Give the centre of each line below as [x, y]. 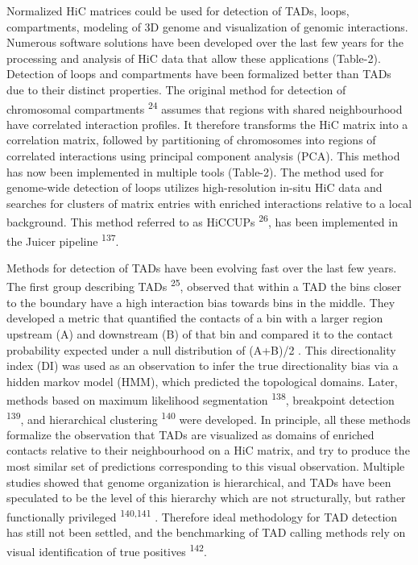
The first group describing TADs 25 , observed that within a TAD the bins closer [204, 285]
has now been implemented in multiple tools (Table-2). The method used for [195, 171]
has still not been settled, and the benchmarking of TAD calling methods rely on [206, 532]
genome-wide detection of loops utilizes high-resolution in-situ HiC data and [195, 187]
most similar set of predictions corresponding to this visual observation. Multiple [206, 465]
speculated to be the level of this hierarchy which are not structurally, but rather [206, 498]
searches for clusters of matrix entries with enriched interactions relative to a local [209, 203]
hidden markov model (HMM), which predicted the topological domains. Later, [202, 381]
